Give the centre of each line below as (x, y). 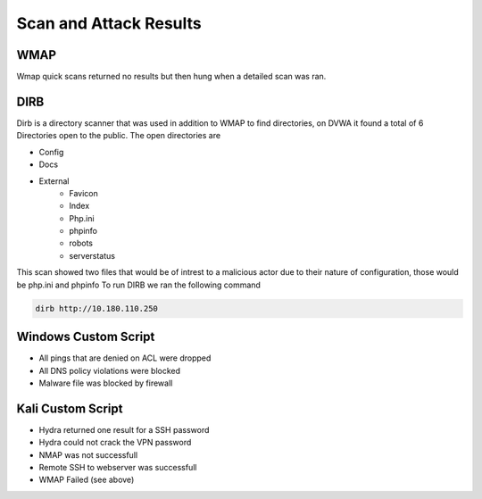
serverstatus (92, 255)
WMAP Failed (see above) (87, 480)
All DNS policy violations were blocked (110, 370)
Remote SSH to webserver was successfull (118, 467)
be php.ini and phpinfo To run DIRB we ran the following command (138, 285)
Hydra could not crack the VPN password (115, 443)
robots (81, 243)
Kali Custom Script (70, 408)
